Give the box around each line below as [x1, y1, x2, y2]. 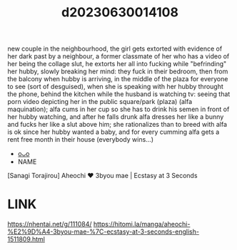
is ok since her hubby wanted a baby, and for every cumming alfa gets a [7, 127, 220, 136]
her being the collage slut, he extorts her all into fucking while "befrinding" [7, 60, 227, 68]
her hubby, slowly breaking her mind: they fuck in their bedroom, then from [7, 67, 228, 75]
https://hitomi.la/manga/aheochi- [93, 220, 191, 229]
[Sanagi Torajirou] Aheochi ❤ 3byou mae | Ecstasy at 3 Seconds [7, 172, 198, 180]
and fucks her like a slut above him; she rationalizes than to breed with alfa [7, 120, 227, 129]
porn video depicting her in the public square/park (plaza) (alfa [7, 98, 193, 106]
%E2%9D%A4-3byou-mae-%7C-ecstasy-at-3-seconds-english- [7, 227, 200, 236]
